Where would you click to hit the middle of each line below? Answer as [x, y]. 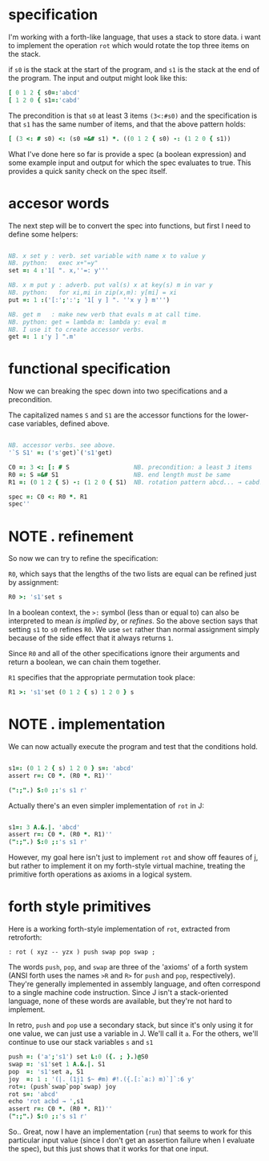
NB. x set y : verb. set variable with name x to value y [107, 256]
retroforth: [25, 937]
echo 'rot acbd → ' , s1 [46, 1102]
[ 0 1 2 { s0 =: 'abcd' [44, 93]
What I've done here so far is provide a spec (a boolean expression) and [127, 154]
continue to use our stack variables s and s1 [81, 1042]
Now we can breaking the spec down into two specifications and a [118, 391]
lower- [239, 415]
